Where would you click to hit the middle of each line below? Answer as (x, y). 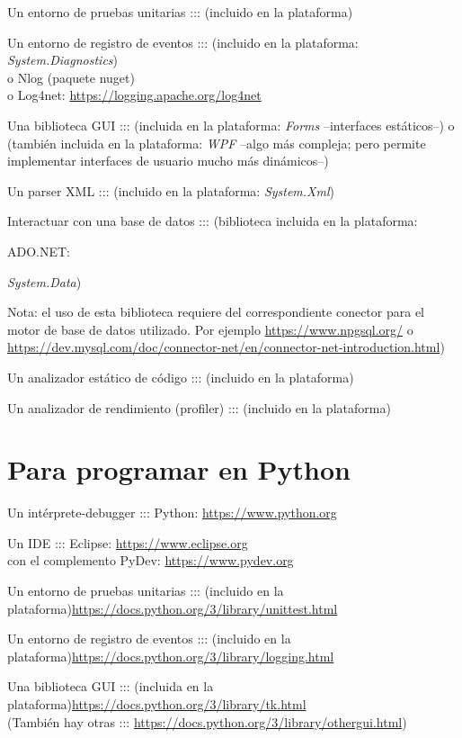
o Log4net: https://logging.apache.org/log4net (134, 95)
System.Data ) (44, 281)
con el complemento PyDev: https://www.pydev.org (151, 560)
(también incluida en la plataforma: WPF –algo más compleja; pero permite (217, 143)
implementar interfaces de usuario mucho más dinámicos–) (168, 161)
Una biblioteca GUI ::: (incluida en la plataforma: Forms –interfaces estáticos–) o (231, 125)
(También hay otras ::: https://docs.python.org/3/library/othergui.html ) (207, 721)
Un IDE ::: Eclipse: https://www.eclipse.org (128, 542)
